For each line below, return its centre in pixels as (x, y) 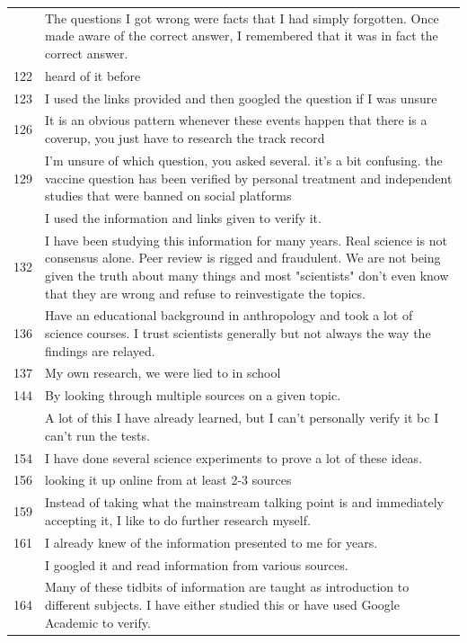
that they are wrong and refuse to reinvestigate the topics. (205, 293)
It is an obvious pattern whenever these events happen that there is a (236, 120)
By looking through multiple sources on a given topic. (193, 395)
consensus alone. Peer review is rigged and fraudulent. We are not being (243, 258)
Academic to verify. (98, 622)
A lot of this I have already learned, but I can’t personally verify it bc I (242, 418)
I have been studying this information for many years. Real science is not (246, 240)
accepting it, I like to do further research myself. (178, 519)
